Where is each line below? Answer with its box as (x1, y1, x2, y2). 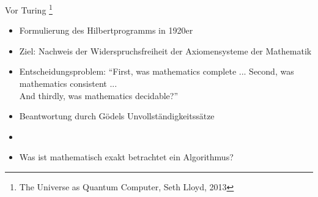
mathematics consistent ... (19, 77, 117, 90)
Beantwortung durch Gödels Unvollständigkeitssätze (19, 110, 215, 122)
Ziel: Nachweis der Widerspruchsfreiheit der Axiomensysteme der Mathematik (19, 44, 312, 57)
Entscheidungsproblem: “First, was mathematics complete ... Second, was (19, 65, 294, 78)
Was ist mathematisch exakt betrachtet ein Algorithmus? (19, 151, 234, 163)
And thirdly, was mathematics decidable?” (19, 89, 178, 102)
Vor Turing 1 (5, 2, 53, 16)
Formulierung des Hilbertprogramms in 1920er (19, 24, 193, 37)
